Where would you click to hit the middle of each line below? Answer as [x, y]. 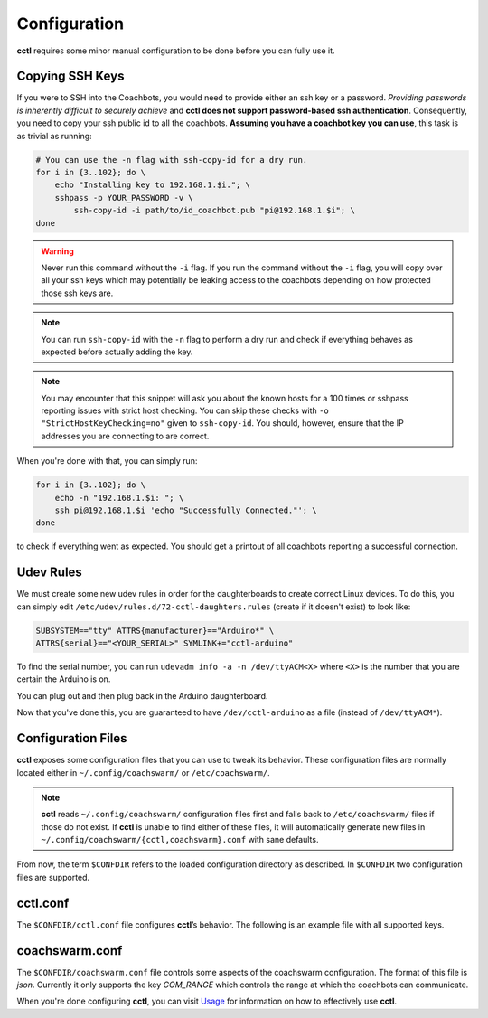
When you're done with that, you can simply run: [107, 461]
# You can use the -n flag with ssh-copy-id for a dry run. [172, 160]
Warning [57, 251]
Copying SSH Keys [70, 76]
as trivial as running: [54, 136]
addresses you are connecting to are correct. [125, 436]
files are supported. [53, 877]
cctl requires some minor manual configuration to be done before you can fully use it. [176, 51]
